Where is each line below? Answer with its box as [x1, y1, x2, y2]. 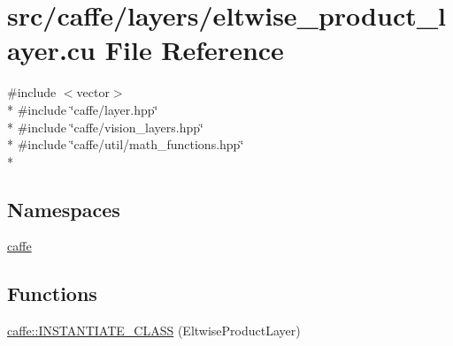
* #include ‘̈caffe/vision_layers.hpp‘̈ [7, 117, 203, 136]
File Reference [104, 32, 284, 68]
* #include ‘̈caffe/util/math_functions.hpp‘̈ [7, 135, 244, 154]
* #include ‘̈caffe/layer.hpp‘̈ [7, 100, 158, 118]
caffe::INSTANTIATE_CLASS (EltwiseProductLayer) [7, 321, 301, 340]
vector [76, 83, 110, 102]
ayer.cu [7, 32, 96, 68]
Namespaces [7, 195, 120, 222]
